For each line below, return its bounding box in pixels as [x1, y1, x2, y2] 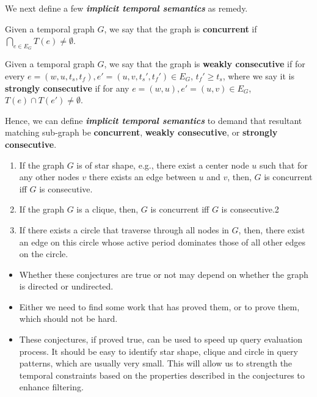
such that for [259, 158, 308, 171]
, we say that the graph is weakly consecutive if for [104, 57, 305, 70]
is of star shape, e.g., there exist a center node [76, 158, 249, 171]
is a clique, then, [76, 203, 139, 216]
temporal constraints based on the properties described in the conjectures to [19, 368, 305, 381]
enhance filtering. [19, 381, 84, 393]
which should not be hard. [19, 312, 118, 325]
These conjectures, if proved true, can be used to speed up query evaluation [19, 333, 303, 346]
